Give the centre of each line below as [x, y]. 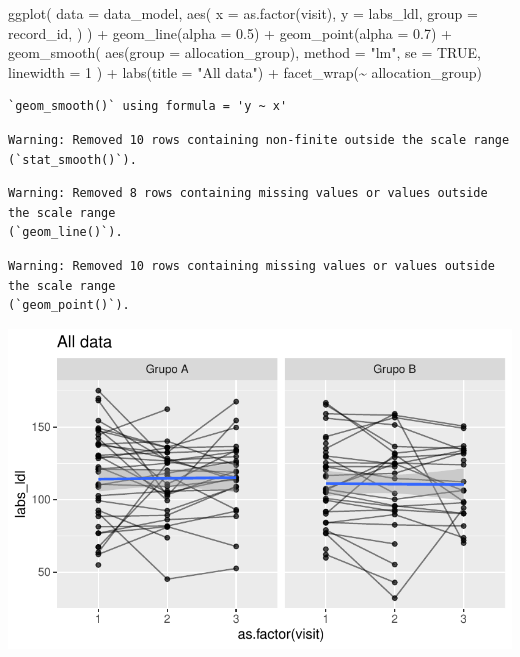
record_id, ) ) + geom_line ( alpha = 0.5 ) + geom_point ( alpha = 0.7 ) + [230, 32]
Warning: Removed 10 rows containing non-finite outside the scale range [259, 139]
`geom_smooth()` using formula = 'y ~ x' [148, 106]
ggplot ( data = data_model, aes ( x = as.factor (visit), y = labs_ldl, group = [243, 13]
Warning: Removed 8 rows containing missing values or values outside [248, 193]
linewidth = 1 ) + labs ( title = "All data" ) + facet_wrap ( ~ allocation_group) [245, 71]
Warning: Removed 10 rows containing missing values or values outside [251, 265]
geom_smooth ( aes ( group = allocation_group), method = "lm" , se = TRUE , [244, 52]
